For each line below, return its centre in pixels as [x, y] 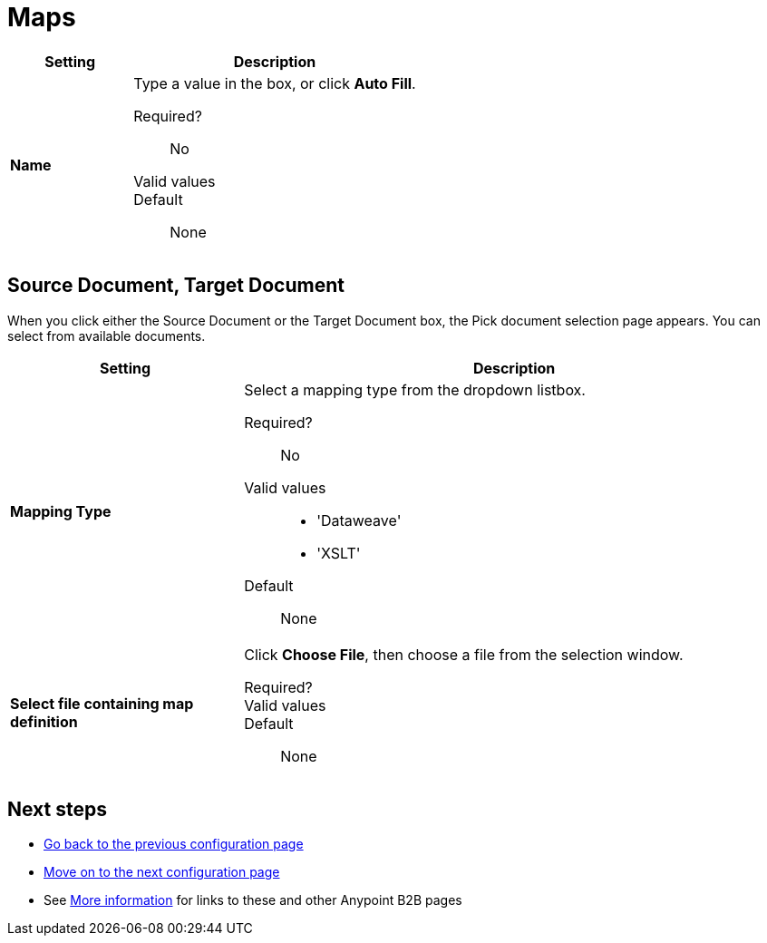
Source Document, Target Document [176, 286]
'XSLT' [339, 553]
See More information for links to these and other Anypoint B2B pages [253, 900]
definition [44, 721]
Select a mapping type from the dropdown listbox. [415, 389]
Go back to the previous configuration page [174, 844]
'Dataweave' [359, 520]
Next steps [57, 810]
